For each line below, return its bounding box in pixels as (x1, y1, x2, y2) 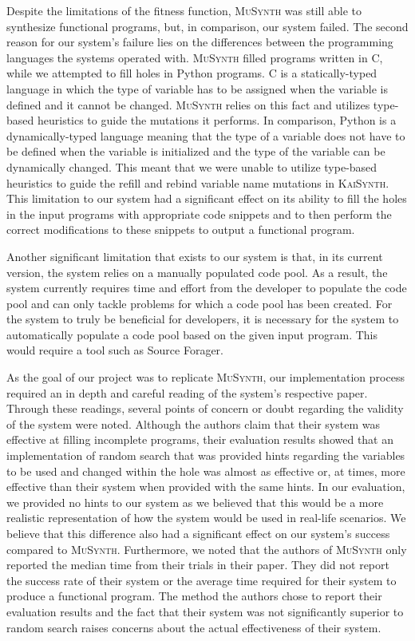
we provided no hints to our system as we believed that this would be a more (6, 493, 384, 510)
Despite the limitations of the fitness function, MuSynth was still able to (6, 2, 362, 18)
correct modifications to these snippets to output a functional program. (6, 221, 355, 238)
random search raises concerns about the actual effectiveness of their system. (6, 619, 381, 635)
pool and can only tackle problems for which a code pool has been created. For (6, 295, 393, 311)
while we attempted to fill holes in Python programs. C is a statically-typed (6, 65, 377, 81)
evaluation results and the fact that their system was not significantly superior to (6, 603, 404, 619)
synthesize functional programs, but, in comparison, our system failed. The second (6, 18, 409, 34)
